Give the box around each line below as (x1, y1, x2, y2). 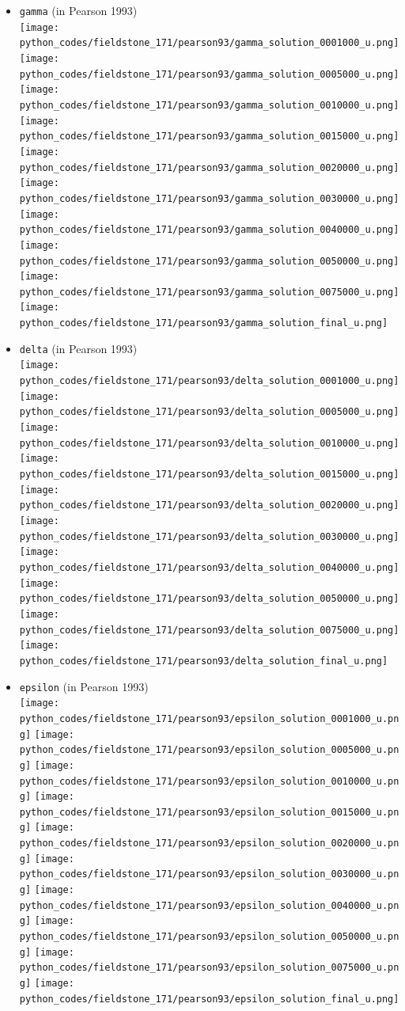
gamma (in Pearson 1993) (19, 2, 138, 18)
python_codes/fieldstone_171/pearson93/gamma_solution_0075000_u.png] (19, 286, 399, 298)
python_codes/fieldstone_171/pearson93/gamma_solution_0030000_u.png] (19, 192, 399, 204)
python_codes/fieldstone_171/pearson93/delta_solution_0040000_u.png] (19, 561, 399, 573)
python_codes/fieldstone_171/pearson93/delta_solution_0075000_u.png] (19, 624, 399, 636)
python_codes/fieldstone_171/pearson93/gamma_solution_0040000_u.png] (19, 224, 399, 236)
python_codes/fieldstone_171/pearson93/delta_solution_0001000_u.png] (19, 375, 399, 387)
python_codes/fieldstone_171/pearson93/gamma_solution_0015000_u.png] (19, 131, 399, 143)
